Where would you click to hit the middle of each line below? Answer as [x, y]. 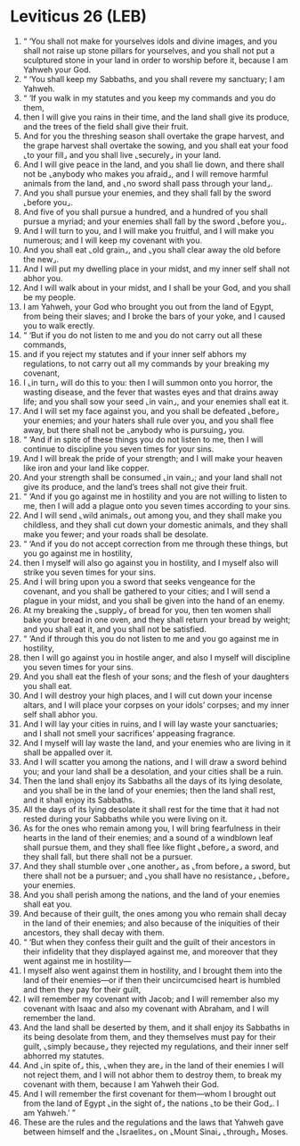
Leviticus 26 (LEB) [79, 17]
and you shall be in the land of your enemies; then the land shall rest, [149, 790]
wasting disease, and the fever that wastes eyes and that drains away [150, 392]
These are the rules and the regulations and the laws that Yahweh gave [153, 1122]
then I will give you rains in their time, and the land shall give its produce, [156, 117]
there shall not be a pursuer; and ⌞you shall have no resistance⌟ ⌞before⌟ [156, 876]
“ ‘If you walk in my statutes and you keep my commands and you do [149, 98]
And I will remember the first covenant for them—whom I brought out [150, 1093]
